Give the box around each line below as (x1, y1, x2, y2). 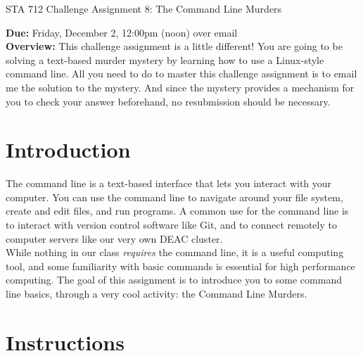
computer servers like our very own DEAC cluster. (6, 231, 223, 246)
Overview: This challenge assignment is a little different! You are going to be (6, 39, 343, 53)
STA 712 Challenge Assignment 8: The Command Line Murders (6, 1, 282, 15)
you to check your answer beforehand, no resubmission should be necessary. (6, 94, 331, 108)
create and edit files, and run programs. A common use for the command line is (6, 203, 349, 218)
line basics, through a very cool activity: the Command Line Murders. (6, 286, 307, 301)
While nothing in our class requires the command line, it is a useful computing (6, 245, 344, 260)
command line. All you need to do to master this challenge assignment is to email (6, 66, 357, 81)
